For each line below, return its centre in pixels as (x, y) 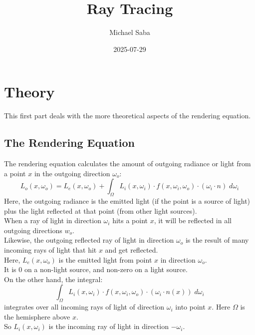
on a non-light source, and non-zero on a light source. (106, 269)
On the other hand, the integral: (53, 279)
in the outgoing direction (72, 173)
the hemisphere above (37, 316)
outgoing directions (33, 230)
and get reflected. (131, 250)
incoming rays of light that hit (50, 250)
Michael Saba (130, 32)
